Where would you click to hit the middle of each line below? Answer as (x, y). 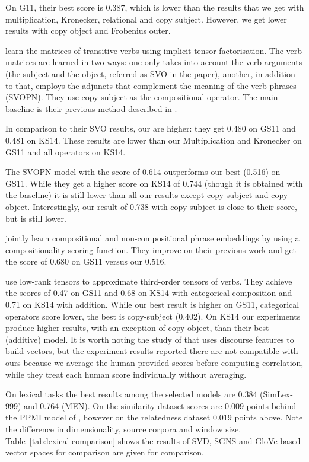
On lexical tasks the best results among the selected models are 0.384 (131, 394)
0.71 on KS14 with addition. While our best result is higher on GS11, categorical (152, 305)
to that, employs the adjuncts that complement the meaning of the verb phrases (151, 85)
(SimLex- (276, 394)
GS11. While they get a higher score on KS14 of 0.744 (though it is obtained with (154, 183)
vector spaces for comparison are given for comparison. (105, 452)
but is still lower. (36, 218)
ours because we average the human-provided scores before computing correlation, (154, 363)
